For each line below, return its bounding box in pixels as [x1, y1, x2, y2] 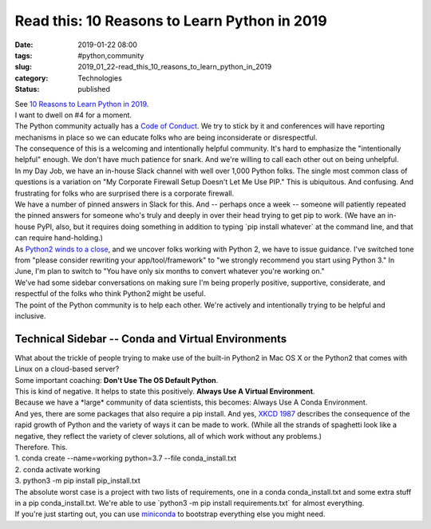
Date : [14, 40, 34, 49]
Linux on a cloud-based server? [14, 364, 120, 374]
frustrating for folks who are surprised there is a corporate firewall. [14, 188, 235, 198]
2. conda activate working [14, 464, 101, 474]
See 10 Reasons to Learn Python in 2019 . [14, 99, 149, 109]
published [77, 85, 111, 94]
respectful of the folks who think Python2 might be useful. [14, 289, 207, 298]
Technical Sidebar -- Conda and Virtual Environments [14, 332, 287, 345]
